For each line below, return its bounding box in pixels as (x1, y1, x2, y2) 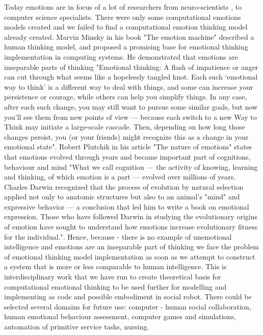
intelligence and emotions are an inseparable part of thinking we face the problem (4, 241, 259, 252)
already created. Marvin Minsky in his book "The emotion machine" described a (4, 31, 254, 42)
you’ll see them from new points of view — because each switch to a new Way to (4, 111, 257, 122)
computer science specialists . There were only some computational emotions (4, 11, 241, 22)
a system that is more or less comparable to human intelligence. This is (4, 261, 227, 272)
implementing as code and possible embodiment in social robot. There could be (4, 291, 252, 302)
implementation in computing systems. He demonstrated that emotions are (4, 51, 238, 62)
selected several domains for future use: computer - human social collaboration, (4, 301, 251, 312)
